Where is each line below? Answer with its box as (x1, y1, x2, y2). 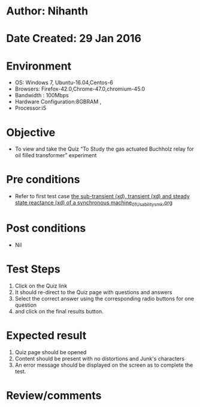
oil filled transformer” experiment (14, 152, 97, 159)
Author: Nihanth (6, 4, 89, 18)
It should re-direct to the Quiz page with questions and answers (14, 288, 172, 295)
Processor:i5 (14, 104, 47, 112)
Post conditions (6, 222, 86, 235)
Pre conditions (6, 173, 80, 187)
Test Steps (6, 262, 61, 276)
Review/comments (6, 388, 102, 402)
